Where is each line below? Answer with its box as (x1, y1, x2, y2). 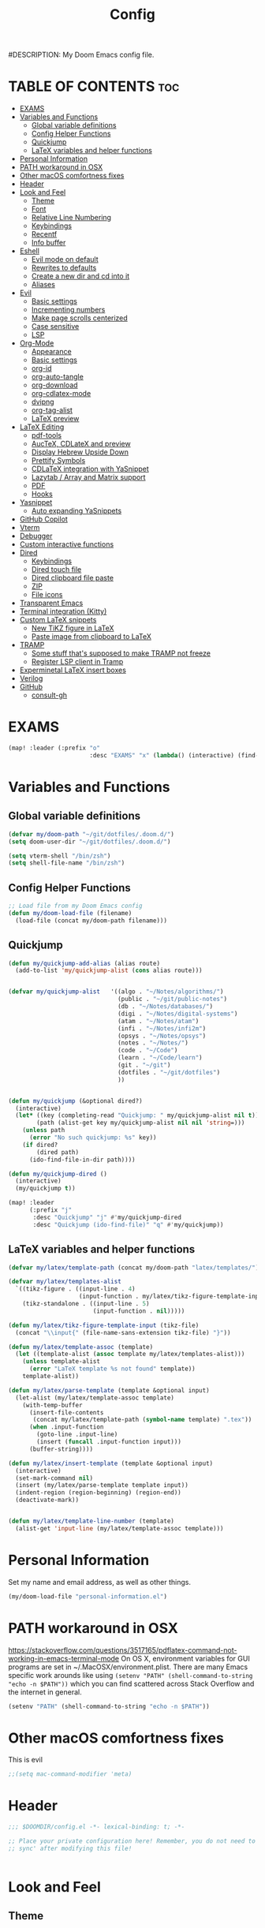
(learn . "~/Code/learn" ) (117, 1054, 203, 1062)
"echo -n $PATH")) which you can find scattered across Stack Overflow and (8, 1679, 255, 1688)
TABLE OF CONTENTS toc (8, 77, 180, 95)
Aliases (31, 280, 55, 290)
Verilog (19, 674, 43, 683)
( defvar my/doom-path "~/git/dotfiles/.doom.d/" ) (8, 830, 175, 838)
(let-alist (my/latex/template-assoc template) (15, 1394, 175, 1402)
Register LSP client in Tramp (31, 657, 124, 667)
